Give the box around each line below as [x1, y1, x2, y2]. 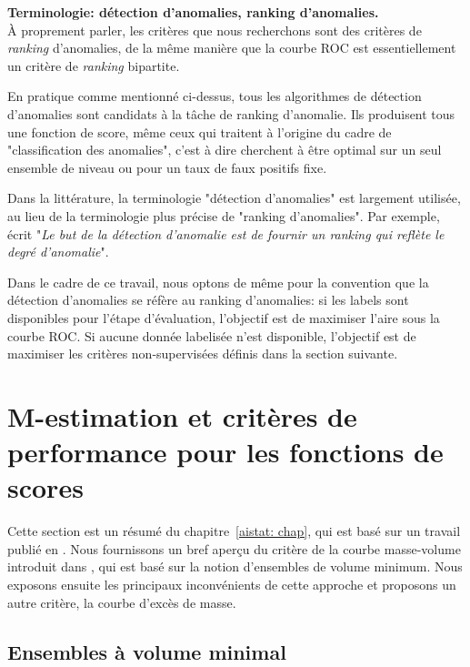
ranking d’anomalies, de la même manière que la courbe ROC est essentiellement [7, 38, 456, 57]
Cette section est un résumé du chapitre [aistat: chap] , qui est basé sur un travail [7, 521, 461, 541]
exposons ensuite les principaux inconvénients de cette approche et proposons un [7, 574, 456, 593]
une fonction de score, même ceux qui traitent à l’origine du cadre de [7, 122, 392, 141]
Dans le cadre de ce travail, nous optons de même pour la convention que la [7, 272, 429, 291]
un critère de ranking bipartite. [7, 56, 180, 75]
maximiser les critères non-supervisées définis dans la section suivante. [7, 344, 398, 363]
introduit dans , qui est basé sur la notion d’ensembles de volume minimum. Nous [7, 557, 463, 576]
